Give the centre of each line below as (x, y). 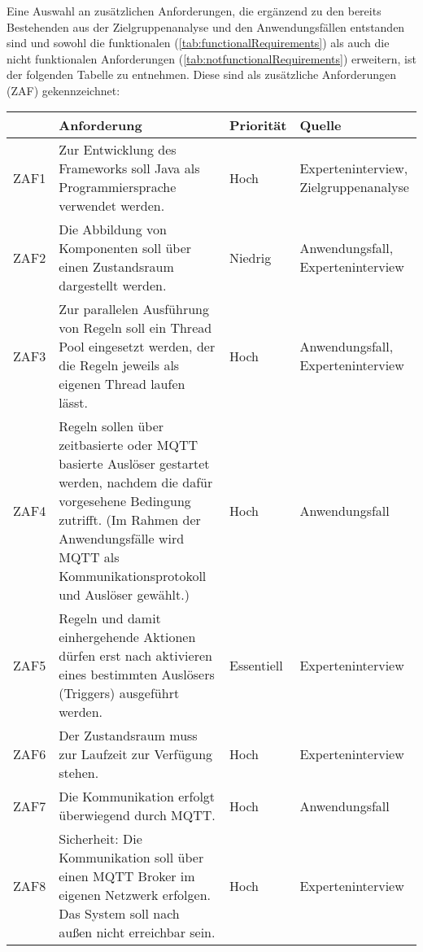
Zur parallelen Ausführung (134, 309)
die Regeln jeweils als (119, 365)
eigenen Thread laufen (122, 384)
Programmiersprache (118, 187)
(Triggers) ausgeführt (119, 693)
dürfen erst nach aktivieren (135, 656)
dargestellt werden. (113, 286)
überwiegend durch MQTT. (137, 815)
